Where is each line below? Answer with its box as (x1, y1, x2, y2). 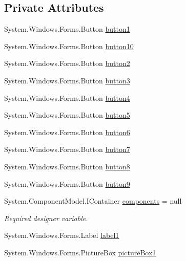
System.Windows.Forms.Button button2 (4, 58, 130, 69)
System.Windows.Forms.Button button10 (4, 40, 134, 51)
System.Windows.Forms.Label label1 (4, 230, 119, 241)
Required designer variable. (4, 212, 88, 223)
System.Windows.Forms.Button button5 (4, 110, 130, 120)
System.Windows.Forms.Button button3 (4, 75, 130, 85)
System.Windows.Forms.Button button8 (4, 161, 130, 171)
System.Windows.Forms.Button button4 (4, 92, 130, 103)
